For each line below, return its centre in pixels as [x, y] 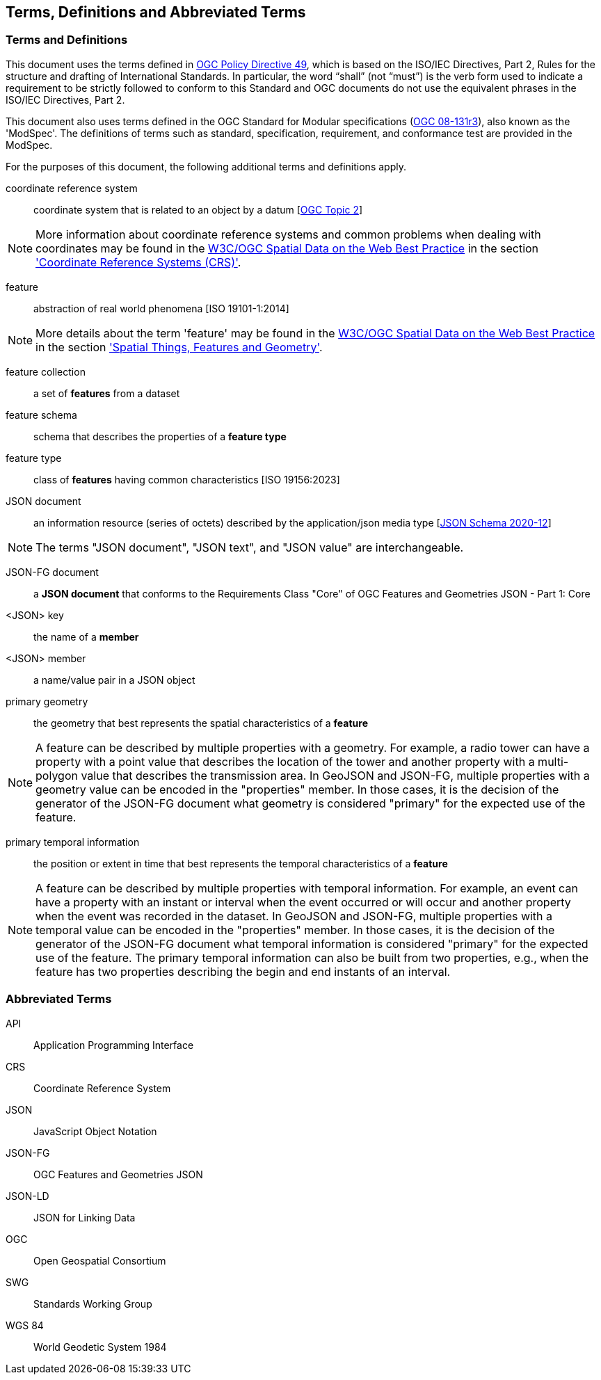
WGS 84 [25, 1325]
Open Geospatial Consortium [100, 1260]
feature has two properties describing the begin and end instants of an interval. [243, 971]
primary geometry [47, 701]
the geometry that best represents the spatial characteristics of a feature [201, 723]
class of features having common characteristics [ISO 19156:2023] [187, 479]
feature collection [46, 371]
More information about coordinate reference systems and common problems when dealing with [288, 234]
